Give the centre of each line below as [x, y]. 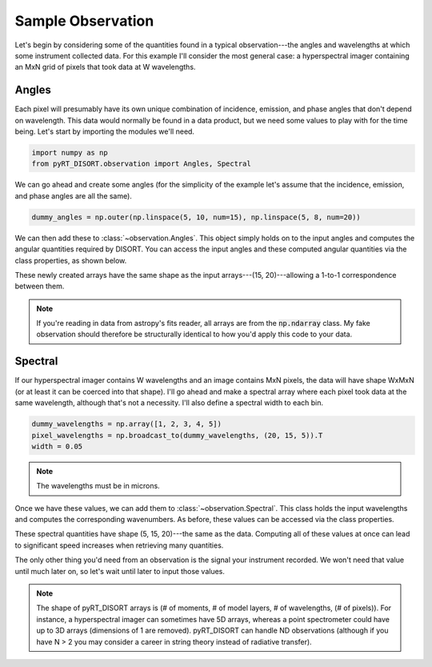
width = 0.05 [57, 446]
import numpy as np [70, 153]
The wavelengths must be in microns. [98, 486]
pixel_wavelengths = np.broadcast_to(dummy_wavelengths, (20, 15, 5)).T [177, 435]
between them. [40, 286]
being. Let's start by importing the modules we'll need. [105, 131]
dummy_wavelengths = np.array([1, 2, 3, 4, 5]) [126, 424]
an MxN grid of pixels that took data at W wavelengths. [105, 67]
